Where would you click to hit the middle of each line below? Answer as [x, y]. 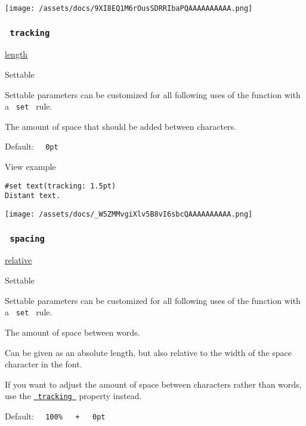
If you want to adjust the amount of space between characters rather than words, [153, 384]
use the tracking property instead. [73, 396]
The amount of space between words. [72, 332]
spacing [27, 238]
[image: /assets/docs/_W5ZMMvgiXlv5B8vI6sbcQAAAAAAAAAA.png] [129, 214]
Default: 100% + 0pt [55, 416]
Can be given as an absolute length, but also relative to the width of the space [148, 352]
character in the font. [44, 364]
